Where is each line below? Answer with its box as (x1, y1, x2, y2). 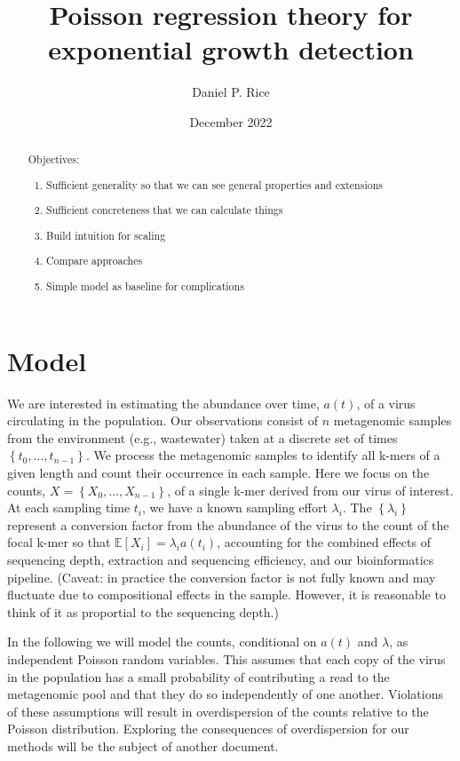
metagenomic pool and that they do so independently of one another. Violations (7, 685, 444, 703)
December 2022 (189, 112, 273, 131)
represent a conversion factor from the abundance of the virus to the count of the (7, 515, 449, 534)
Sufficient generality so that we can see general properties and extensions (46, 177, 383, 192)
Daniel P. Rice (192, 83, 270, 101)
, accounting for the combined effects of (217, 533, 431, 551)
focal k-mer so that (7, 533, 111, 551)
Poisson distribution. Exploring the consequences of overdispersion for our (7, 719, 409, 738)
